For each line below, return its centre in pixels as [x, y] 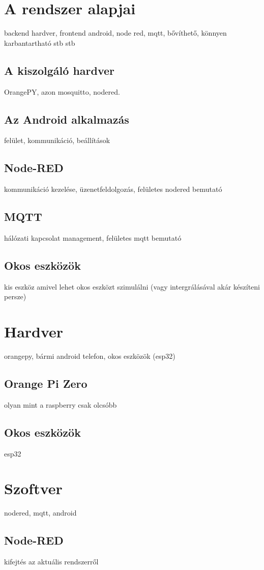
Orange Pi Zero [46, 383]
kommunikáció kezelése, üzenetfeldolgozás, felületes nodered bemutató [113, 189]
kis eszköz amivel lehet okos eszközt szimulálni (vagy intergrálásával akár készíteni [132, 286]
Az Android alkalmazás [67, 119]
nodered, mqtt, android [40, 513]
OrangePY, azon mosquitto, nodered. [62, 91]
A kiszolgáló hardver [60, 70]
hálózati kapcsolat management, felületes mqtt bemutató [93, 237]
